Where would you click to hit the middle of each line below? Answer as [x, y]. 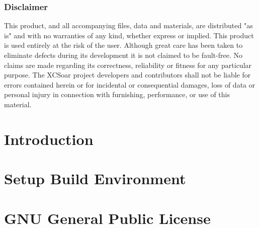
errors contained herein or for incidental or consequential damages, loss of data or [130, 84]
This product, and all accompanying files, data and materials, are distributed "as [128, 25]
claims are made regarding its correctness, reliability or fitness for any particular [128, 65]
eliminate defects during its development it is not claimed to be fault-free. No [123, 55]
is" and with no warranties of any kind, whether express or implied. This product [129, 35]
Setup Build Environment [95, 178]
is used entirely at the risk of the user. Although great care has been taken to [123, 45]
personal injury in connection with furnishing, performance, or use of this [117, 94]
